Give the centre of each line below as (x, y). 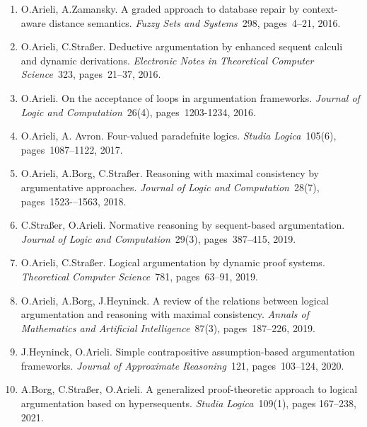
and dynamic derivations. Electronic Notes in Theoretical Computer (167, 60)
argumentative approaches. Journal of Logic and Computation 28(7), (170, 187)
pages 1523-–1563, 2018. (74, 201)
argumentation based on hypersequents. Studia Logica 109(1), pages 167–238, (188, 403)
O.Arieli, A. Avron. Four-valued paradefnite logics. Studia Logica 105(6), (179, 136)
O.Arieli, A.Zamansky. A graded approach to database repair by (160, 8)
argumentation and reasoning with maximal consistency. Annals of (165, 314)
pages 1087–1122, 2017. (72, 149)
